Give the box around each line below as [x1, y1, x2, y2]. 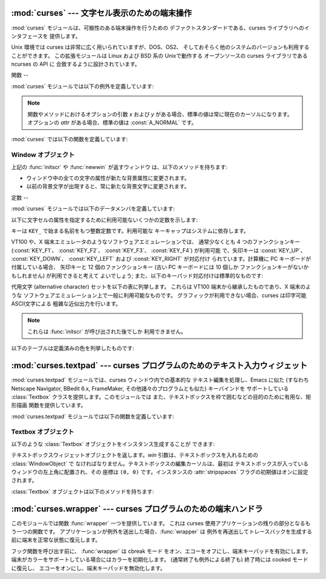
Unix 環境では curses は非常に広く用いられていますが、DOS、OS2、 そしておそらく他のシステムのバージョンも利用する [11, 43, 310, 51]
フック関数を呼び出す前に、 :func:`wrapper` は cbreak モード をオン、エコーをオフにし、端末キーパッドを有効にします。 [11, 547, 312, 555]
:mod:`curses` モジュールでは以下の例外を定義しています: [11, 82, 154, 90]
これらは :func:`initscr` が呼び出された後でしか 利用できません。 [27, 328, 187, 335]
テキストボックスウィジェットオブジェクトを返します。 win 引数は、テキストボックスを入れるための [11, 452, 259, 459]
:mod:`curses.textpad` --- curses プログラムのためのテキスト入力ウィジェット [11, 360, 308, 371]
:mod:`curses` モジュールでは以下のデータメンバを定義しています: [11, 205, 175, 213]
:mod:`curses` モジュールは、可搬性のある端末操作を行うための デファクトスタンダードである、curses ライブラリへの [11, 24, 305, 31]
